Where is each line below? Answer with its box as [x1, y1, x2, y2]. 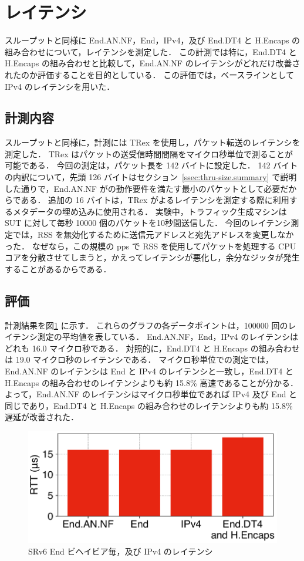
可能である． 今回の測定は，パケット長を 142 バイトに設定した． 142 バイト [5, 159, 298, 171]
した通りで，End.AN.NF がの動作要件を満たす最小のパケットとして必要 [5, 182, 281, 194]
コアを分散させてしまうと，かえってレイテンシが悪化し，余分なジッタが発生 [5, 251, 300, 263]
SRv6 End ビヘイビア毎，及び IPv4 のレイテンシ [28, 545, 213, 557]
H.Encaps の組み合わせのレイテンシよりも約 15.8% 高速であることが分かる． [5, 376, 299, 388]
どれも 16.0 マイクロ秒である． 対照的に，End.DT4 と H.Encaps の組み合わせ [5, 342, 300, 354]
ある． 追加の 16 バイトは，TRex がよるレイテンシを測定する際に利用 [21, 194, 289, 206]
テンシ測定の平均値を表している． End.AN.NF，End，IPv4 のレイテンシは [12, 330, 298, 343]
